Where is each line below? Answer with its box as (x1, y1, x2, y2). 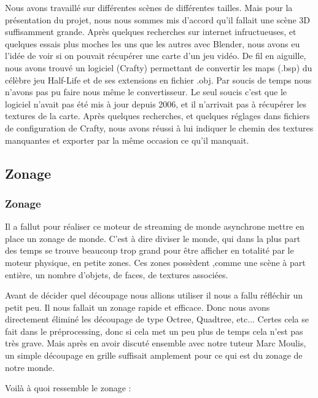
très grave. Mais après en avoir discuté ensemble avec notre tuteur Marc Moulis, (5, 337, 306, 349)
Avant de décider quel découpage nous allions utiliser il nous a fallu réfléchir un (5, 289, 303, 302)
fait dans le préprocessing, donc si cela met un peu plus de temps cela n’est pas (5, 324, 303, 337)
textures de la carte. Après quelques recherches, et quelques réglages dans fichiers (5, 109, 310, 122)
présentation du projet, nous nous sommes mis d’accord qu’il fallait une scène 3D (5, 13, 311, 26)
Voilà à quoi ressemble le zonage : (5, 381, 131, 394)
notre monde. (5, 361, 55, 373)
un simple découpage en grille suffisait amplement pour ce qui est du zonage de (5, 349, 303, 362)
